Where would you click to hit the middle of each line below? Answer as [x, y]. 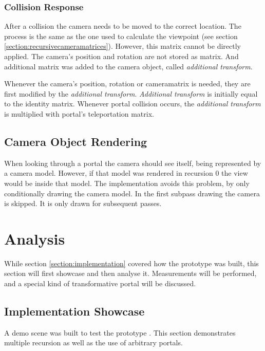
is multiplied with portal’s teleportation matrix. [79, 113]
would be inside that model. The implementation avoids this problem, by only [127, 183]
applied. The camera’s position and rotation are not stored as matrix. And [121, 56]
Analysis [35, 238]
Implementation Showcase [74, 311]
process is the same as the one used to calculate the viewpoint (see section [121, 36]
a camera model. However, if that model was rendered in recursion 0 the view [126, 173]
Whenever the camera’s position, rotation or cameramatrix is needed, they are [127, 84]
